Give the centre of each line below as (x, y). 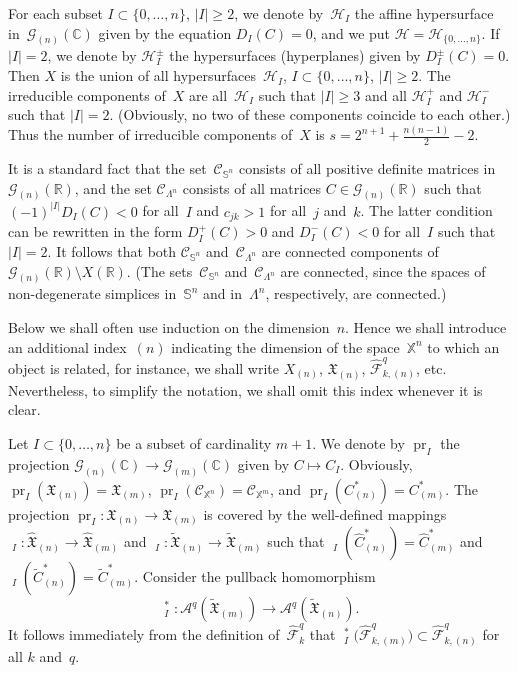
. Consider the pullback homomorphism (255, 576)
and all (385, 94)
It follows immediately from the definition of (144, 634)
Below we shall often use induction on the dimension (169, 326)
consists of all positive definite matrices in (367, 167)
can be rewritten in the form (95, 231)
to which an (463, 346)
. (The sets (159, 270)
